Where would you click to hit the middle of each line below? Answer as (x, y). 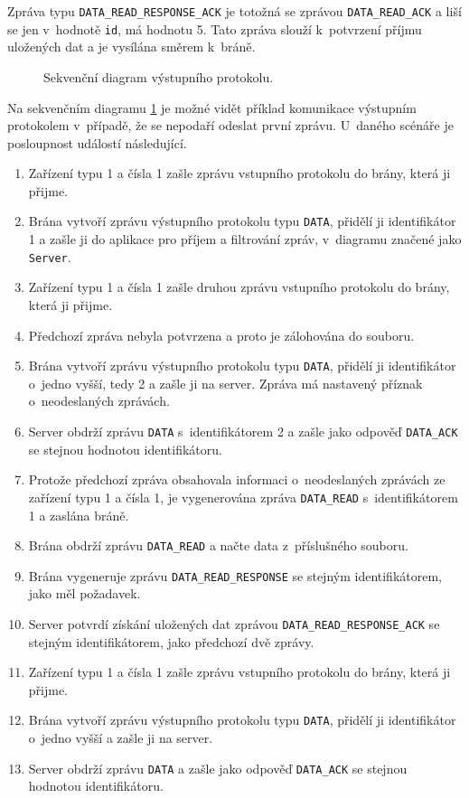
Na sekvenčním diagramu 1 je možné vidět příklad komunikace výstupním (212, 107)
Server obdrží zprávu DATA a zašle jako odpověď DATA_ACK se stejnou (218, 768)
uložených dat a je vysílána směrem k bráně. (131, 47)
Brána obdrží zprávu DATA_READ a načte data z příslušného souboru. (218, 545)
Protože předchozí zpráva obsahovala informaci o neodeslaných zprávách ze (237, 479)
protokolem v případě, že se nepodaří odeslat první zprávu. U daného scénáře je (230, 125)
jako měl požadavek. (84, 593)
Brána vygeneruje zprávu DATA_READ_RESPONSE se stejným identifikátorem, (235, 575)
